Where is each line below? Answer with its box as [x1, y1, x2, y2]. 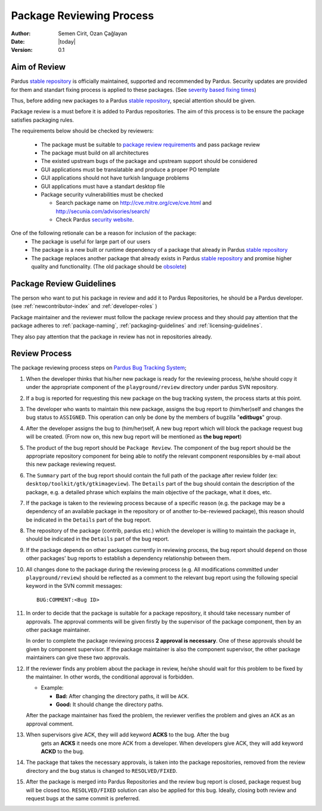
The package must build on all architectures [41, 149, 149, 156]
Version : [11, 47, 33, 54]
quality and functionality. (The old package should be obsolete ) [31, 263, 187, 270]
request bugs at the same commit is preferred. [26, 795, 140, 802]
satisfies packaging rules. [11, 116, 75, 124]
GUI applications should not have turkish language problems [41, 174, 190, 181]
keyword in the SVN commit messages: [26, 582, 123, 590]
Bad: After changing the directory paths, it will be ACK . [55, 692, 189, 699]
